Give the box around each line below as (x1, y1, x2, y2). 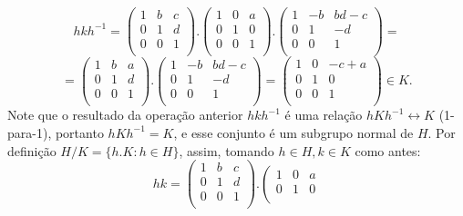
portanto (55, 123, 104, 142)
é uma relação (284, 105, 363, 124)
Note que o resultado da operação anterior (7, 105, 243, 124)
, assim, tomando (179, 141, 274, 160)
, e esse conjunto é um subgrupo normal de (173, 123, 414, 142)
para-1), (7, 123, 52, 142)
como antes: (355, 141, 421, 160)
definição (7, 141, 57, 160)
